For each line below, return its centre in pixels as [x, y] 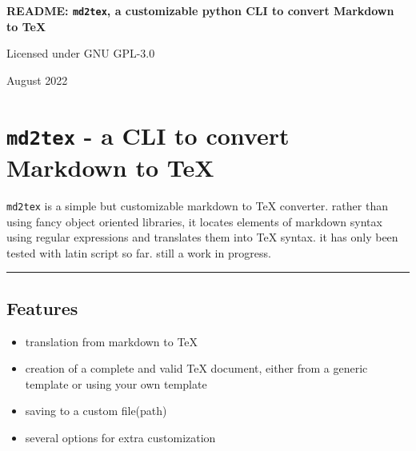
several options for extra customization [120, 437]
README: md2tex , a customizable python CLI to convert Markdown [200, 10]
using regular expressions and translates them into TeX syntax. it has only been [202, 237]
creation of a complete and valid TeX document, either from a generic [196, 368]
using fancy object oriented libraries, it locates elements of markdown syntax [194, 221]
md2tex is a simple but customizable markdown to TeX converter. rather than [197, 205]
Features [42, 307]
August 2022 [37, 80]
